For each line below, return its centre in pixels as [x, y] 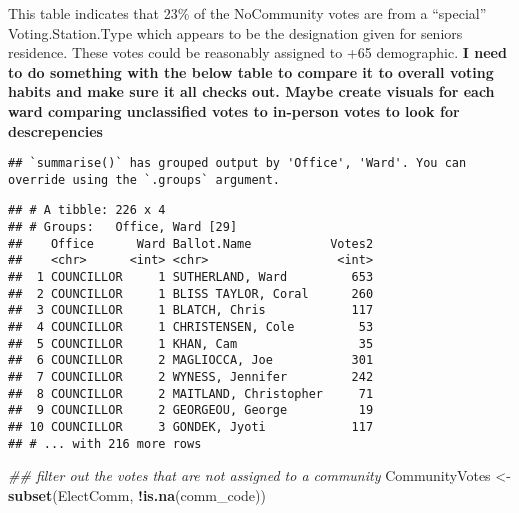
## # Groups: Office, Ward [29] [123, 227]
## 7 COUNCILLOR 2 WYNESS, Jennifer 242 [191, 377]
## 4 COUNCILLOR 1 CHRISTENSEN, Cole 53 [191, 327]
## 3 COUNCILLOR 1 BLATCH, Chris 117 [191, 310]
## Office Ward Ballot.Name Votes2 [191, 243]
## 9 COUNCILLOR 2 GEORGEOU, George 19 [191, 410]
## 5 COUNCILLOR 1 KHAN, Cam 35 [191, 343]
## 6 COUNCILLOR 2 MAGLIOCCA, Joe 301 [191, 360]
